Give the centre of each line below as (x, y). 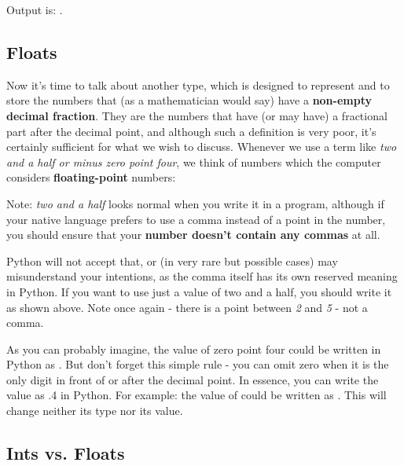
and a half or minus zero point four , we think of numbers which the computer (194, 161)
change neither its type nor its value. (95, 411)
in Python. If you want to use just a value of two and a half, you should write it (199, 291)
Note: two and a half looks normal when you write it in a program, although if (195, 203)
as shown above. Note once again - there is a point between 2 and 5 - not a (187, 307)
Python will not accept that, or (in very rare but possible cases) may (172, 261)
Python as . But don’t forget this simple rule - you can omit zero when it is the (198, 364)
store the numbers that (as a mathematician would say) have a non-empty (189, 100)
